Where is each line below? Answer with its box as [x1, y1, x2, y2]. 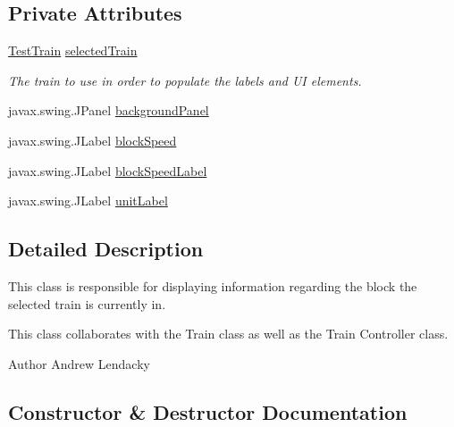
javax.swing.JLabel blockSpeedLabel [8, 161, 207, 180]
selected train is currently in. [8, 294, 166, 313]
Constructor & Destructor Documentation [8, 398, 408, 425]
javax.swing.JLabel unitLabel [8, 191, 168, 210]
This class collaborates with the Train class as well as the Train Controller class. [8, 324, 449, 343]
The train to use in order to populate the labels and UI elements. [8, 71, 362, 89]
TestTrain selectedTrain [8, 41, 138, 60]
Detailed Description [8, 235, 204, 263]
